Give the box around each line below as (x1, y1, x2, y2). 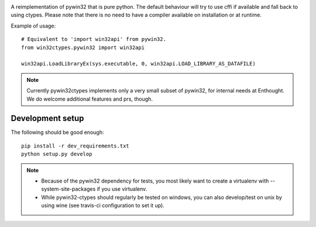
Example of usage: (11, 22, 56, 29)
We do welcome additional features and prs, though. (26, 95, 153, 102)
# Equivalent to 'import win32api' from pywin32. (21, 36, 167, 43)
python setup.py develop (21, 151, 92, 157)
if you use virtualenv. (97, 185, 147, 192)
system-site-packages (41, 185, 96, 192)
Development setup (11, 113, 84, 123)
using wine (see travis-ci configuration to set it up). (41, 202, 165, 209)
